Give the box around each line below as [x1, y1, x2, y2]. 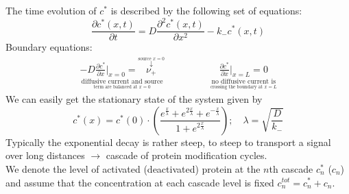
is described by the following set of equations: [110, 3, 302, 17]
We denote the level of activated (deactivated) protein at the [5, 161, 261, 175]
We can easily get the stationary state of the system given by [5, 92, 263, 106]
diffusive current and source [81, 78, 163, 86]
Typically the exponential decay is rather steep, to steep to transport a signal [5, 134, 331, 149]
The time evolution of [5, 3, 97, 17]
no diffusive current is [211, 78, 276, 86]
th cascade [269, 161, 313, 175]
